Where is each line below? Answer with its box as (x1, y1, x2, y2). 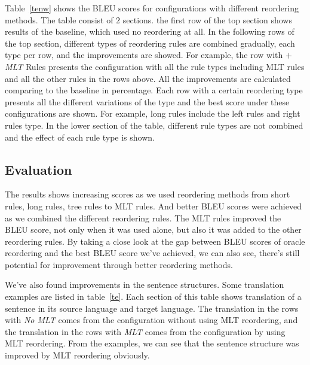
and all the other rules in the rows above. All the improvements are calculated (5, 72, 291, 84)
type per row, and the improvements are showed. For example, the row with (5, 48, 283, 61)
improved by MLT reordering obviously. (5, 349, 150, 361)
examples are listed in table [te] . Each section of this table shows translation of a (5, 290, 302, 303)
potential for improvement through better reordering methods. (5, 258, 233, 270)
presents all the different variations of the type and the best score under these (5, 95, 290, 108)
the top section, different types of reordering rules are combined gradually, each (5, 36, 295, 49)
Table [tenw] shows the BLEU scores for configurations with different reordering (5, 2, 299, 14)
